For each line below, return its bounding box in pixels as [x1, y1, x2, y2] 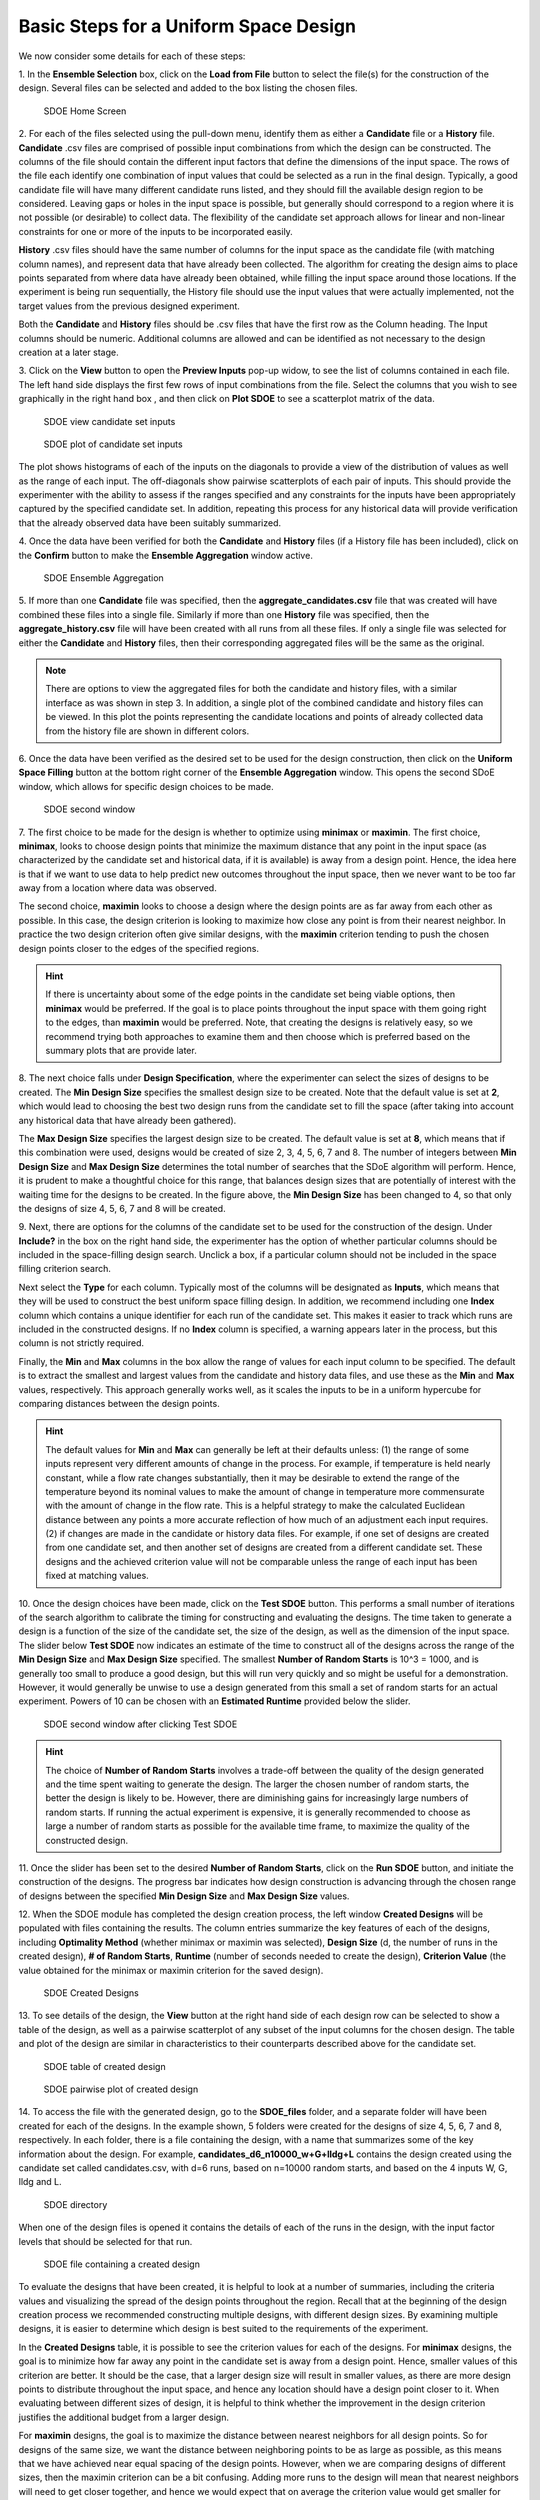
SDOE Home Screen [43, 105, 127, 117]
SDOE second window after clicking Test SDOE [43, 1718, 238, 1730]
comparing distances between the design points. [18, 1397, 220, 1409]
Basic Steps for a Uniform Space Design [18, 15, 357, 37]
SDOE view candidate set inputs [43, 415, 176, 427]
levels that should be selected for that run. [18, 2235, 193, 2247]
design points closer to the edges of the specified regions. [18, 942, 260, 954]
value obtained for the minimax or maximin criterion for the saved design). [18, 1964, 324, 1976]
